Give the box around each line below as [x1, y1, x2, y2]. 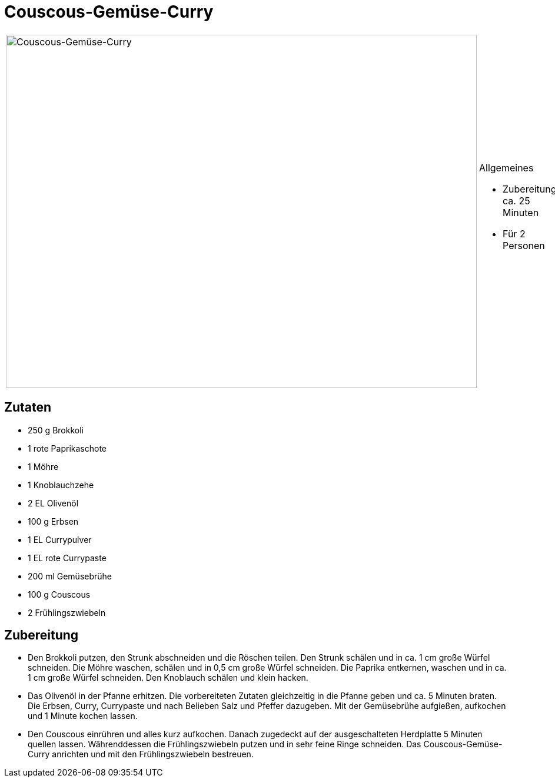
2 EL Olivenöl [28, 498, 79, 508]
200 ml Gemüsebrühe [28, 571, 112, 581]
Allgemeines [479, 161, 534, 174]
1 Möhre [28, 461, 59, 472]
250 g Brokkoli [28, 425, 84, 435]
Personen [503, 239, 545, 251]
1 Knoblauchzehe [28, 479, 94, 490]
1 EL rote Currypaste [28, 552, 107, 563]
